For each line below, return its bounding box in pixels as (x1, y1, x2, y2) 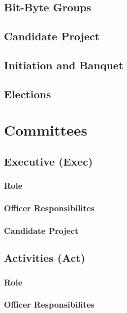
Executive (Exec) (4, 153, 93, 169)
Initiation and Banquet (4, 57, 124, 72)
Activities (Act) (4, 250, 86, 265)
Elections (4, 86, 51, 101)
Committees (4, 120, 88, 140)
